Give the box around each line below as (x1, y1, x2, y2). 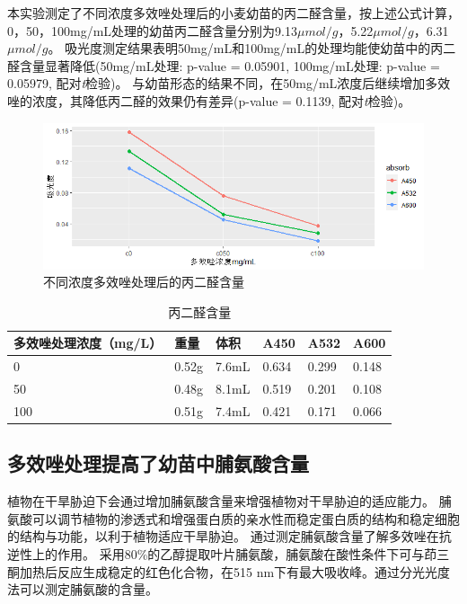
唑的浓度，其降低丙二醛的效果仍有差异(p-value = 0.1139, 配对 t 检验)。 (7, 91, 411, 110)
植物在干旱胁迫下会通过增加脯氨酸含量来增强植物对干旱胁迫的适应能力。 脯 (7, 492, 452, 511)
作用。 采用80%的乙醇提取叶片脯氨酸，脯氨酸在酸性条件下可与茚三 (57, 544, 450, 563)
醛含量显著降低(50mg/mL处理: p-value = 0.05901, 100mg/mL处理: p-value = (7, 56, 440, 75)
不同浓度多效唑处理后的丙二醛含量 (43, 272, 244, 291)
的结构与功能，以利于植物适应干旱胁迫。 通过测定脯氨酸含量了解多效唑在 (7, 527, 439, 546)
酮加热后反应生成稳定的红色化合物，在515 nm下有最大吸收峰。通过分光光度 (7, 562, 451, 581)
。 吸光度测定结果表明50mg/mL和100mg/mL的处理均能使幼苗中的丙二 (48, 39, 456, 58)
